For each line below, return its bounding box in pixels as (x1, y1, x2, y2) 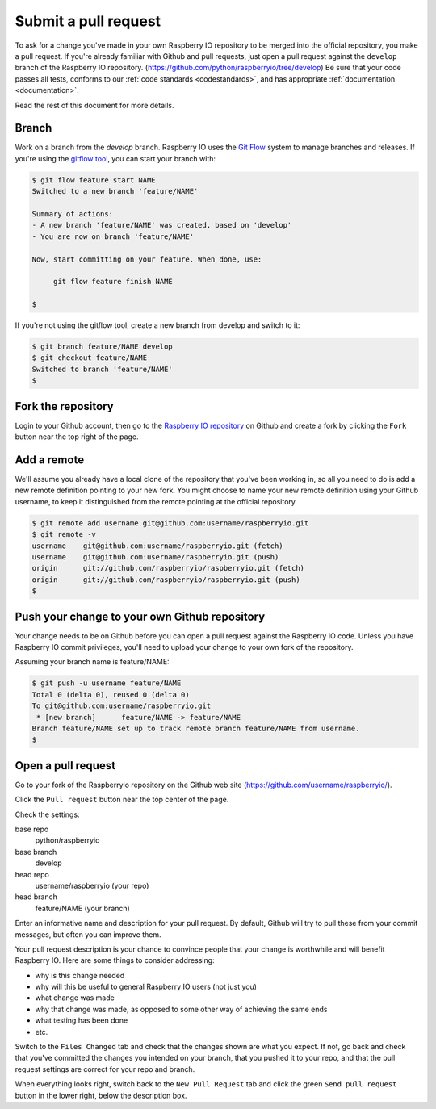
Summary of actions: (31, 209, 113, 218)
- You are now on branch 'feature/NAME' (31, 232, 194, 241)
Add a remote (15, 453, 85, 467)
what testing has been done (35, 1015, 128, 1025)
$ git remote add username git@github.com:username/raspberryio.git (31, 518, 309, 528)
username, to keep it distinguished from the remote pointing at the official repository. (15, 496, 298, 506)
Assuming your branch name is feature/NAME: (15, 657, 170, 667)
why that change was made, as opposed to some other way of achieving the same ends (35, 1004, 328, 1014)
